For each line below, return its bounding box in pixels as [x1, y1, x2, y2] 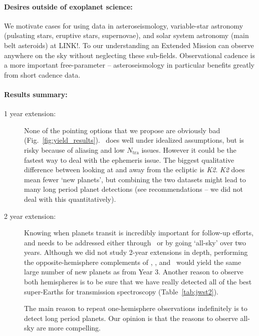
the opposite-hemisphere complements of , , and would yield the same [24, 256, 241, 267]
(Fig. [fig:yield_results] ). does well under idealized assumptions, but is [24, 135, 244, 145]
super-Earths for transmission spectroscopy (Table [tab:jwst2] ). [24, 286, 218, 296]
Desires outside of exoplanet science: [4, 1, 133, 12]
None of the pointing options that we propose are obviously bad [24, 125, 220, 135]
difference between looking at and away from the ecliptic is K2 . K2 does [24, 164, 245, 175]
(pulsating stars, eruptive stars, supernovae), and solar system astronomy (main [4, 30, 249, 41]
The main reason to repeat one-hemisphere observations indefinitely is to [24, 303, 247, 313]
